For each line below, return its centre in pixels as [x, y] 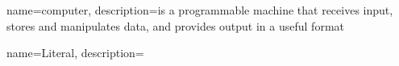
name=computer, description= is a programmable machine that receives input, [200, 10]
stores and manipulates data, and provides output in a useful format [175, 25]
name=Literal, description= [75, 53]
